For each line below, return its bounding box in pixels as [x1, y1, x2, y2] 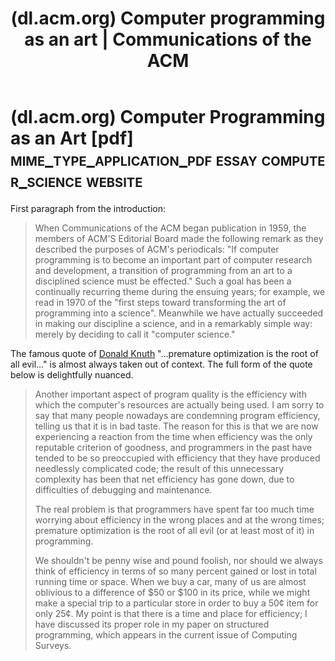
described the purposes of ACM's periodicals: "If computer [34, 243, 280, 255]
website [85, 170, 143, 192]
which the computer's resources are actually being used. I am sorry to [34, 398, 325, 411]
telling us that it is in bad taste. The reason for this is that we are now [34, 420, 319, 432]
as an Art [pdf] [10, 127, 134, 150]
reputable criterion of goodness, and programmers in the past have [34, 441, 313, 453]
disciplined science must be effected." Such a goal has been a [34, 275, 292, 287]
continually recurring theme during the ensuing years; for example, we [34, 285, 326, 297]
